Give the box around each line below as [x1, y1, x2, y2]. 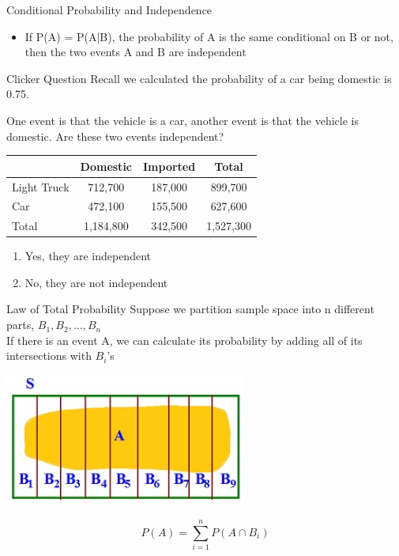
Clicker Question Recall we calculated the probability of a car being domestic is [6, 70, 392, 86]
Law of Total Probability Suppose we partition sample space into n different [6, 301, 375, 317]
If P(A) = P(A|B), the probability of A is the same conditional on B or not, [24, 28, 393, 44]
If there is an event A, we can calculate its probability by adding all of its [6, 331, 363, 348]
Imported [143, 157, 196, 174]
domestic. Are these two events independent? [6, 127, 224, 144]
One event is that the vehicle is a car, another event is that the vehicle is [6, 112, 359, 128]
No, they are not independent [24, 274, 168, 290]
